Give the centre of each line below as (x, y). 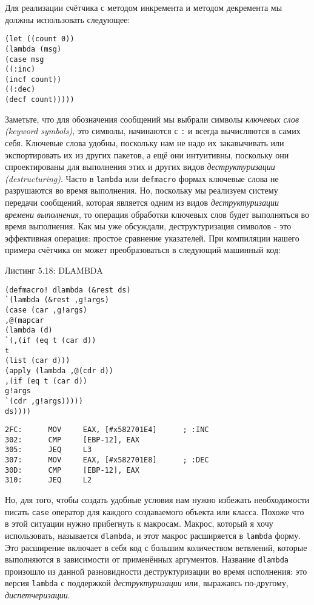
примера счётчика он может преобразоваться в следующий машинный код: (143, 250)
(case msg (25, 59)
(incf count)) (33, 79)
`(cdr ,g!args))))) (44, 401)
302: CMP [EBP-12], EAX (72, 440)
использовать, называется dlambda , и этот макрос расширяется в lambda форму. (153, 535)
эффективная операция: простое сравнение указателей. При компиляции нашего (152, 238)
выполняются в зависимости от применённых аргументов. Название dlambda (147, 559)
